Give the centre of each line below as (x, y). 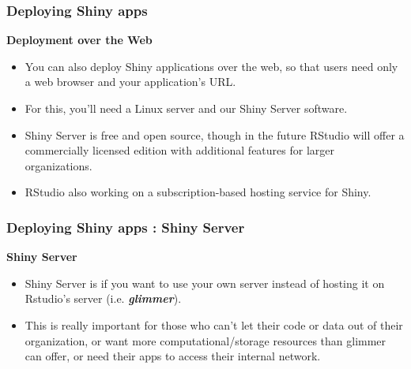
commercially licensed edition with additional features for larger (179, 150)
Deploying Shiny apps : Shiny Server (126, 227)
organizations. (58, 165)
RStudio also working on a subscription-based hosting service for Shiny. (198, 192)
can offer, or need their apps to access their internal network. (173, 356)
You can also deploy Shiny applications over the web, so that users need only (211, 66)
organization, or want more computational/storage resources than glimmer (205, 340)
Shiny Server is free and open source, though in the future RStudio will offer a (215, 134)
